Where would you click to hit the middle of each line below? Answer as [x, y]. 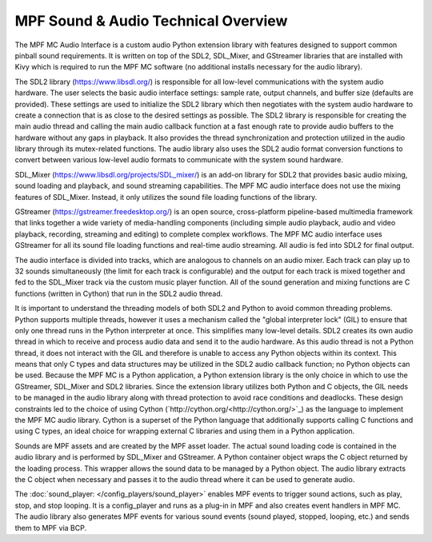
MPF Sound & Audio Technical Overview [151, 21]
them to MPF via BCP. [51, 528]
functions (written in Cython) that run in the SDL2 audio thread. [119, 293]
